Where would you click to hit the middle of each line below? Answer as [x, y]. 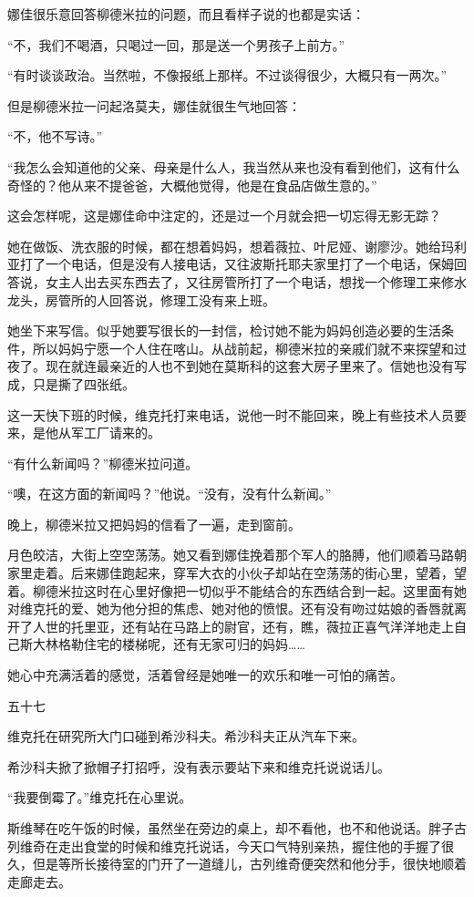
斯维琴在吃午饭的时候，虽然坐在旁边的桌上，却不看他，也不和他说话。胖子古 [237, 828]
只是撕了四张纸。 [83, 383]
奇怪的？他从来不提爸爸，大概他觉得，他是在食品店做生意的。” [192, 185]
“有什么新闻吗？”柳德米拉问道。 [103, 463]
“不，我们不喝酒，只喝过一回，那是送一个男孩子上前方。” [176, 44]
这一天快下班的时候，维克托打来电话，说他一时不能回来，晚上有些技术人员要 [237, 414]
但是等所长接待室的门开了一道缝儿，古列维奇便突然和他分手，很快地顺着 [249, 864]
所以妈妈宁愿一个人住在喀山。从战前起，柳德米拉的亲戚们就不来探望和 [243, 348]
